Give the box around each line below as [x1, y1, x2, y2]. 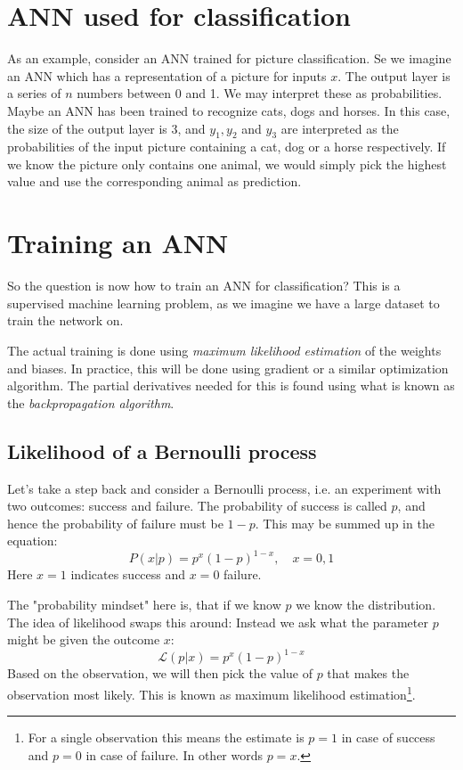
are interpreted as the [280, 119, 399, 137]
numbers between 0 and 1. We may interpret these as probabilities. [77, 84, 443, 102]
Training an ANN [7, 225, 229, 261]
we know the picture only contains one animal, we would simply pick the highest [7, 154, 447, 173]
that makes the [327, 664, 410, 683]
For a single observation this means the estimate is [28, 728, 305, 747]
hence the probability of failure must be [7, 513, 223, 532]
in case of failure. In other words [85, 745, 263, 764]
